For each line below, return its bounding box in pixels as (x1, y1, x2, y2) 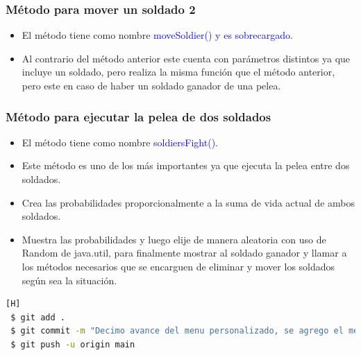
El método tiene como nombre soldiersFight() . (22, 135, 218, 149)
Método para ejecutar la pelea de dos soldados (6, 107, 271, 125)
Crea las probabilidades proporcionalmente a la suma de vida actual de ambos (22, 195, 355, 209)
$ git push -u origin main (10, 339, 135, 349)
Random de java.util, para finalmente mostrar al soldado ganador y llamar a (22, 245, 347, 260)
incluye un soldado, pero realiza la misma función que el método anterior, (22, 64, 335, 79)
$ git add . (10, 312, 65, 322)
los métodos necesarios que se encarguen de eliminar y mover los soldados (22, 259, 335, 273)
